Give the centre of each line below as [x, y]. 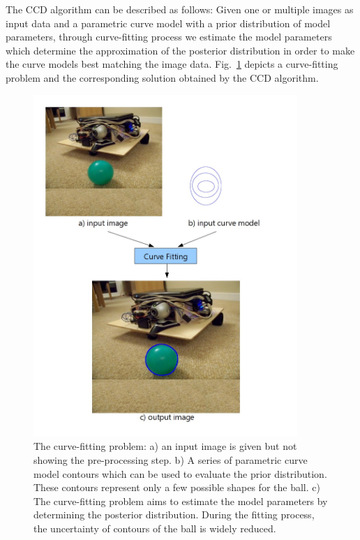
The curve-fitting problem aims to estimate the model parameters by [181, 501]
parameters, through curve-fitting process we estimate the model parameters [169, 37]
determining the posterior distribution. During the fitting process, [174, 515]
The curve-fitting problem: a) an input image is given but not [165, 446]
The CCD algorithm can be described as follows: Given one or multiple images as [180, 9]
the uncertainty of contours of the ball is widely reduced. [155, 528]
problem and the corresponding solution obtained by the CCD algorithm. [162, 77]
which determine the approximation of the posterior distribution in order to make [180, 50]
